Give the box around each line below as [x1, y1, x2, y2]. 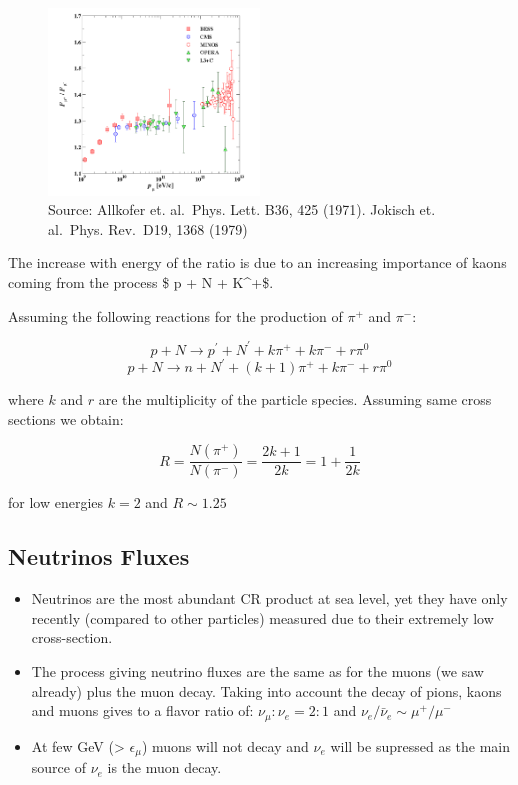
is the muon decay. [107, 757, 222, 778]
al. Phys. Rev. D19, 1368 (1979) [48, 218, 248, 239]
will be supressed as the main [330, 735, 511, 756]
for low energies [8, 492, 104, 513]
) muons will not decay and [141, 735, 309, 756]
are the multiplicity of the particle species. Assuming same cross [98, 389, 492, 410]
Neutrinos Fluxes [8, 541, 190, 572]
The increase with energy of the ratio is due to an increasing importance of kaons [8, 252, 507, 273]
